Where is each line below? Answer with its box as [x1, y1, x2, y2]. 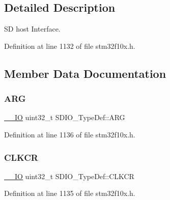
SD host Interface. [4, 23, 61, 34]
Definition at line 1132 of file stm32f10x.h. [4, 40, 135, 51]
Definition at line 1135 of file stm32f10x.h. [4, 188, 135, 198]
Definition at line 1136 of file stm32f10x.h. [4, 129, 135, 139]
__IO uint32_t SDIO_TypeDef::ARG [4, 112, 125, 123]
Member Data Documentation [4, 65, 166, 81]
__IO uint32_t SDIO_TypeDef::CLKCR [4, 170, 134, 181]
